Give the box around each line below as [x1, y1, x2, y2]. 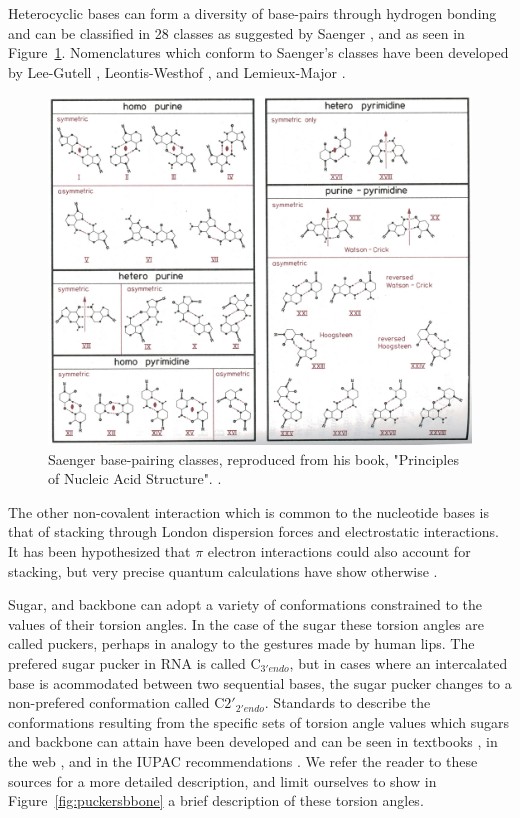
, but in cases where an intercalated [289, 652, 508, 673]
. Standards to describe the [264, 692, 431, 713]
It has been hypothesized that [8, 540, 191, 561]
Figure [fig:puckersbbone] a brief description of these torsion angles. [8, 790, 424, 811]
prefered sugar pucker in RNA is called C [8, 652, 261, 673]
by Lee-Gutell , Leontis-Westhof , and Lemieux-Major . [8, 61, 346, 82]
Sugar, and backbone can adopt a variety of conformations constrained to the [8, 594, 483, 615]
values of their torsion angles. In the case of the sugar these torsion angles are [8, 613, 484, 634]
